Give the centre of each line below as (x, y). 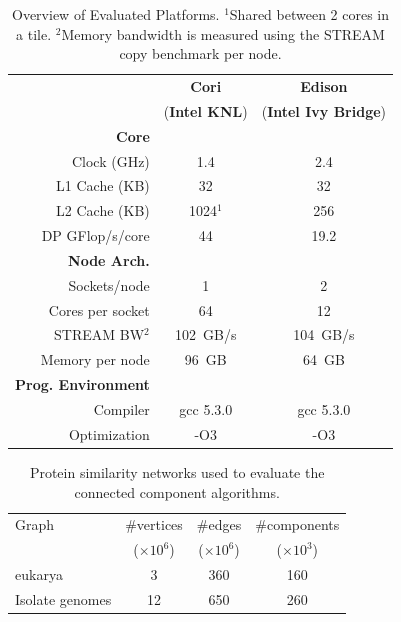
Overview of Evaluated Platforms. (116, 14)
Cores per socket (99, 309)
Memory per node (95, 359)
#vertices (154, 524)
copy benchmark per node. (200, 53)
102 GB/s (206, 334)
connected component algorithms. (177, 491)
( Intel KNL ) (205, 110)
